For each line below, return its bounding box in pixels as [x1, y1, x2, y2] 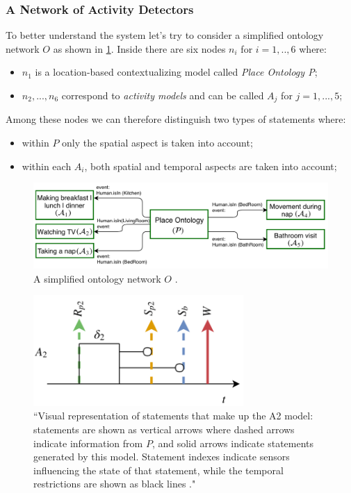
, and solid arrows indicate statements [152, 435, 314, 450]
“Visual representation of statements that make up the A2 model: [33, 408, 313, 423]
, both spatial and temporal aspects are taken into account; [84, 158, 337, 173]
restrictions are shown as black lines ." [33, 476, 196, 491]
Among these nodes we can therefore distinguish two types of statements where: [6, 112, 346, 126]
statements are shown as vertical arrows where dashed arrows [33, 422, 295, 437]
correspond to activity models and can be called [61, 88, 264, 102]
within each [22, 158, 72, 173]
